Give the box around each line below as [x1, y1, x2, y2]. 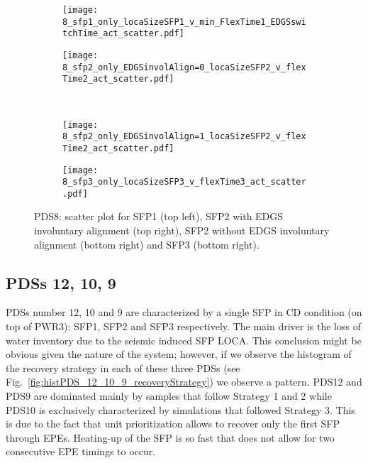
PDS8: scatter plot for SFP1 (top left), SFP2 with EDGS [34, 209, 284, 224]
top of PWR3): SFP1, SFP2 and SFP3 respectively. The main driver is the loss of [6, 319, 361, 334]
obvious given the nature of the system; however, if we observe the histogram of [6, 347, 352, 361]
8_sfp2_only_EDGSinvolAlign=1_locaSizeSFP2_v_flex [62, 131, 306, 142]
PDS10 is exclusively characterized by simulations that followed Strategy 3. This [6, 402, 355, 417]
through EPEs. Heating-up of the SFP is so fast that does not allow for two [6, 430, 335, 445]
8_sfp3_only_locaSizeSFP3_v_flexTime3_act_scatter [62, 177, 306, 187]
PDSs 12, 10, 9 [6, 271, 116, 293]
